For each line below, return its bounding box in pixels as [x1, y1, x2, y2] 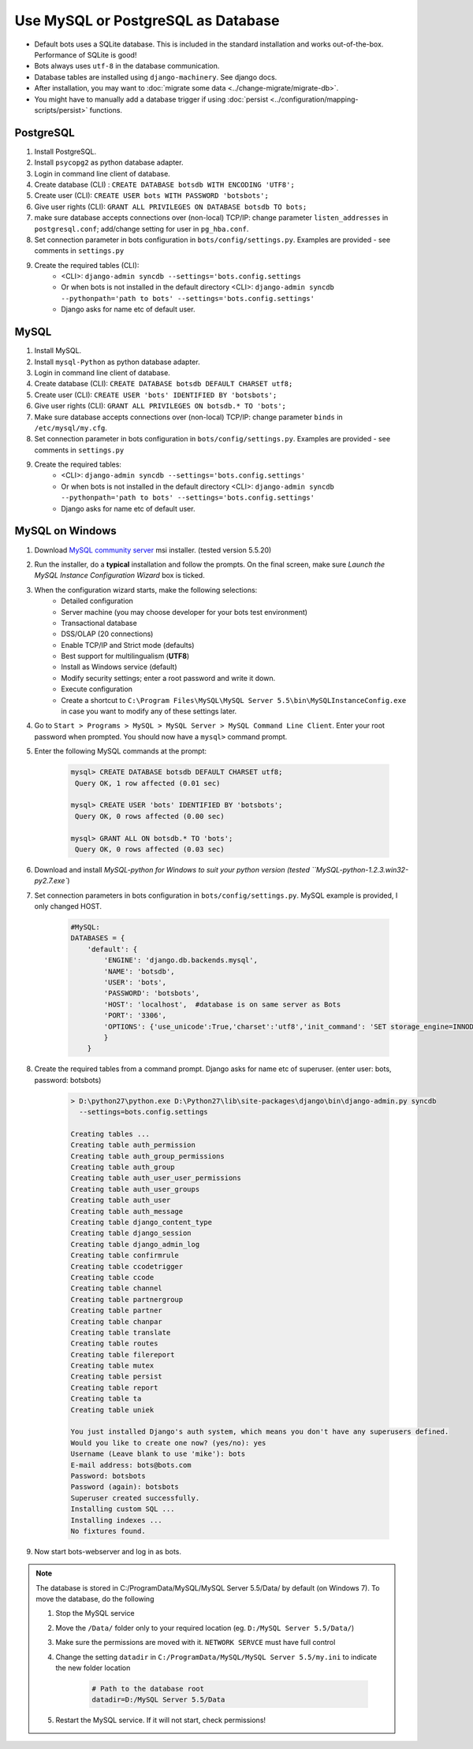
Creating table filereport [70, 1350, 175, 1359]
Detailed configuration [61, 596, 134, 606]
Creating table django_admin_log [70, 1240, 200, 1248]
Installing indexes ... [70, 1516, 163, 1524]
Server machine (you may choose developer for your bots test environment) [61, 607, 307, 616]
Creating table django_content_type [70, 1218, 213, 1226]
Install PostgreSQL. [34, 147, 97, 156]
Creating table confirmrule [70, 1251, 179, 1260]
